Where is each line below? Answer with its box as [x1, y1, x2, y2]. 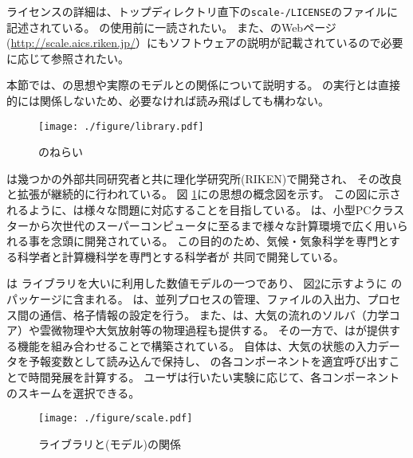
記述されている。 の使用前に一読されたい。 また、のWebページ [6, 18, 336, 35]
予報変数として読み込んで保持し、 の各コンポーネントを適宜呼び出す [28, 353, 389, 370]
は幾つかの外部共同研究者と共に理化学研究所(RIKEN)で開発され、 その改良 [6, 170, 402, 186]
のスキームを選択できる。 [6, 384, 140, 401]
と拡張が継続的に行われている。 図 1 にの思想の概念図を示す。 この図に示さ [6, 186, 401, 202]
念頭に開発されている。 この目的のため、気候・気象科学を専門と [50, 233, 389, 249]
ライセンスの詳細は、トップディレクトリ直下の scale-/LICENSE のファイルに [6, 3, 398, 19]
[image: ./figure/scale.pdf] [38, 413, 193, 425]
